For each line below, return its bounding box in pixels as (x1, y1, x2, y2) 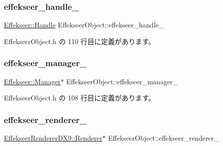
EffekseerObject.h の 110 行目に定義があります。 (4, 36, 156, 46)
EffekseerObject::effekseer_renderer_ (108, 133, 219, 143)
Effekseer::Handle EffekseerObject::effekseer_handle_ (4, 20, 164, 30)
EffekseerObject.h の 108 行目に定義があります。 (4, 93, 156, 103)
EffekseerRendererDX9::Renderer (4, 133, 103, 143)
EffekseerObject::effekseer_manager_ (66, 76, 178, 86)
